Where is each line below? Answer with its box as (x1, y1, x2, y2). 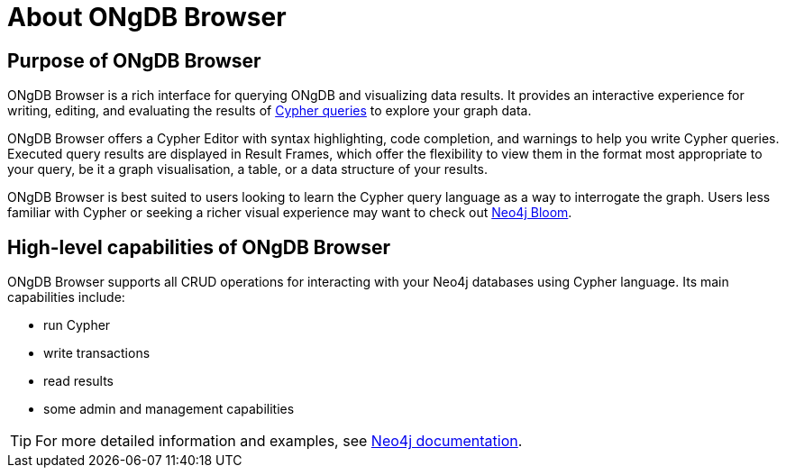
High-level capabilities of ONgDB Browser (7, 235, 390, 259)
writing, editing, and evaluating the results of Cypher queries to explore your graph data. (7, 103, 532, 119)
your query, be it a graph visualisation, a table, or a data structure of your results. (7, 161, 489, 178)
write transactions (43, 345, 151, 361)
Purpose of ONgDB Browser (7, 49, 261, 72)
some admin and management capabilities (43, 401, 295, 417)
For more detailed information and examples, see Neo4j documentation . (35, 432, 523, 451)
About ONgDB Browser (7, 2, 287, 32)
